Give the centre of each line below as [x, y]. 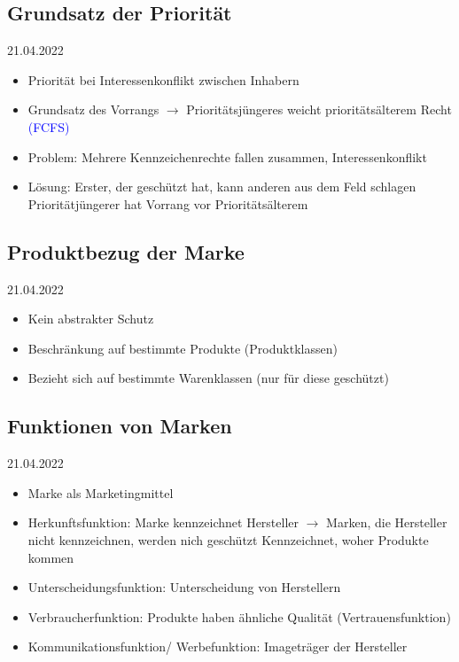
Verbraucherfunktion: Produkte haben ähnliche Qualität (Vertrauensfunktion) [239, 616]
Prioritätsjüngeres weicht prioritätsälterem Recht [319, 109]
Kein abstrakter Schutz [91, 319]
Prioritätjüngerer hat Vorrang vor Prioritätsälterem [168, 203]
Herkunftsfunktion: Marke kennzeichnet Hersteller [163, 522]
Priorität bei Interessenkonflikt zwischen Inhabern [163, 79]
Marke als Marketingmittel [101, 492]
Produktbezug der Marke [126, 251]
